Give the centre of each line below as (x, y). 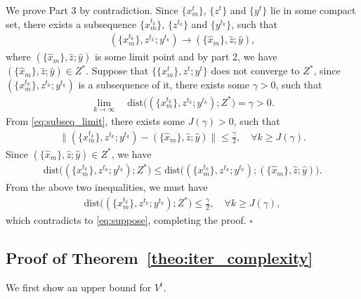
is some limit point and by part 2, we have (186, 57)
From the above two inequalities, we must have (107, 187)
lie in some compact (313, 10)
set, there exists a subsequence (71, 24)
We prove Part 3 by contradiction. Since (92, 10)
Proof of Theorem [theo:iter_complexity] (159, 258)
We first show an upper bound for (79, 287)
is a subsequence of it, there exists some (164, 85)
